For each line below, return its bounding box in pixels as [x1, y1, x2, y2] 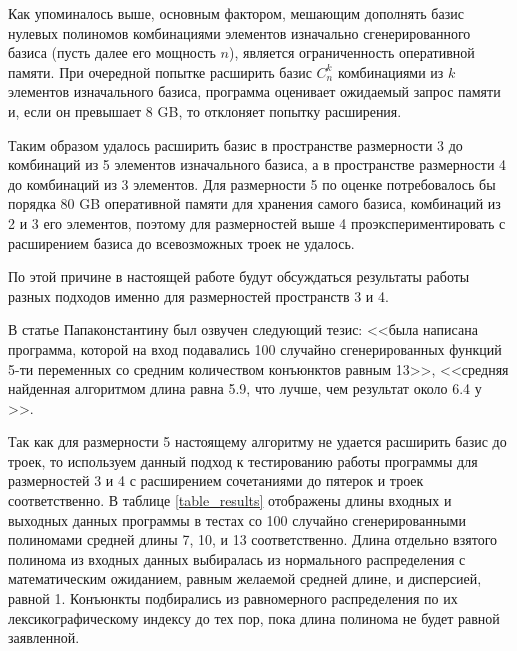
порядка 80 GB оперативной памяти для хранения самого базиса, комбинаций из [8, 193, 501, 214]
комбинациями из [337, 61, 444, 82]
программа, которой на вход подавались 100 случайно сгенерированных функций [8, 338, 502, 359]
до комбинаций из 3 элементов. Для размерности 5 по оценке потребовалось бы [8, 173, 496, 194]
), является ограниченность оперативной [229, 42, 475, 63]
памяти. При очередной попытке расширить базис [8, 61, 312, 82]
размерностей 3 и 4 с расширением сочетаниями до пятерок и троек [8, 470, 424, 491]
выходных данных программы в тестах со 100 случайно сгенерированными [8, 509, 466, 530]
